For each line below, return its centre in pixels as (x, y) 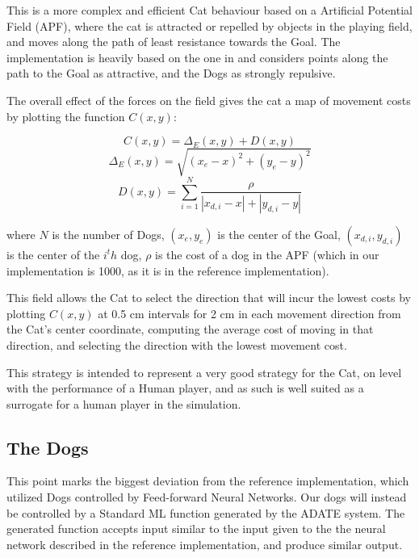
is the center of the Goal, (279, 234)
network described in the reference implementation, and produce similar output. (205, 544)
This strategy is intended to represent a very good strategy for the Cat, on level (204, 372)
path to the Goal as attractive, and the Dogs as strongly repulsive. (171, 73)
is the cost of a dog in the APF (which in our (267, 254)
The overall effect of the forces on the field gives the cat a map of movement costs (209, 100)
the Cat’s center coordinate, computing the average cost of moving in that (190, 329)
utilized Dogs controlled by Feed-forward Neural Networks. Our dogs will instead (207, 497)
